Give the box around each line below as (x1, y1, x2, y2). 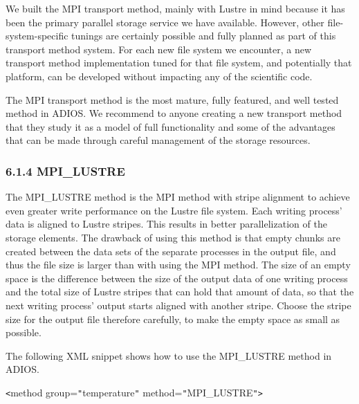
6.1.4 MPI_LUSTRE (6, 162, 125, 179)
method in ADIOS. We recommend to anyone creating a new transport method (6, 106, 342, 120)
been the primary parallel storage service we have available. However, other (6, 15, 324, 29)
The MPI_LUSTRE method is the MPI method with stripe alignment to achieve (6, 190, 350, 204)
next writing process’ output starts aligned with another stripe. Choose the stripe (6, 297, 351, 312)
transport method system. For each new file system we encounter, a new (6, 42, 312, 56)
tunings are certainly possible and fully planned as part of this (71, 28, 336, 43)
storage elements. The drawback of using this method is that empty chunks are (6, 230, 340, 244)
